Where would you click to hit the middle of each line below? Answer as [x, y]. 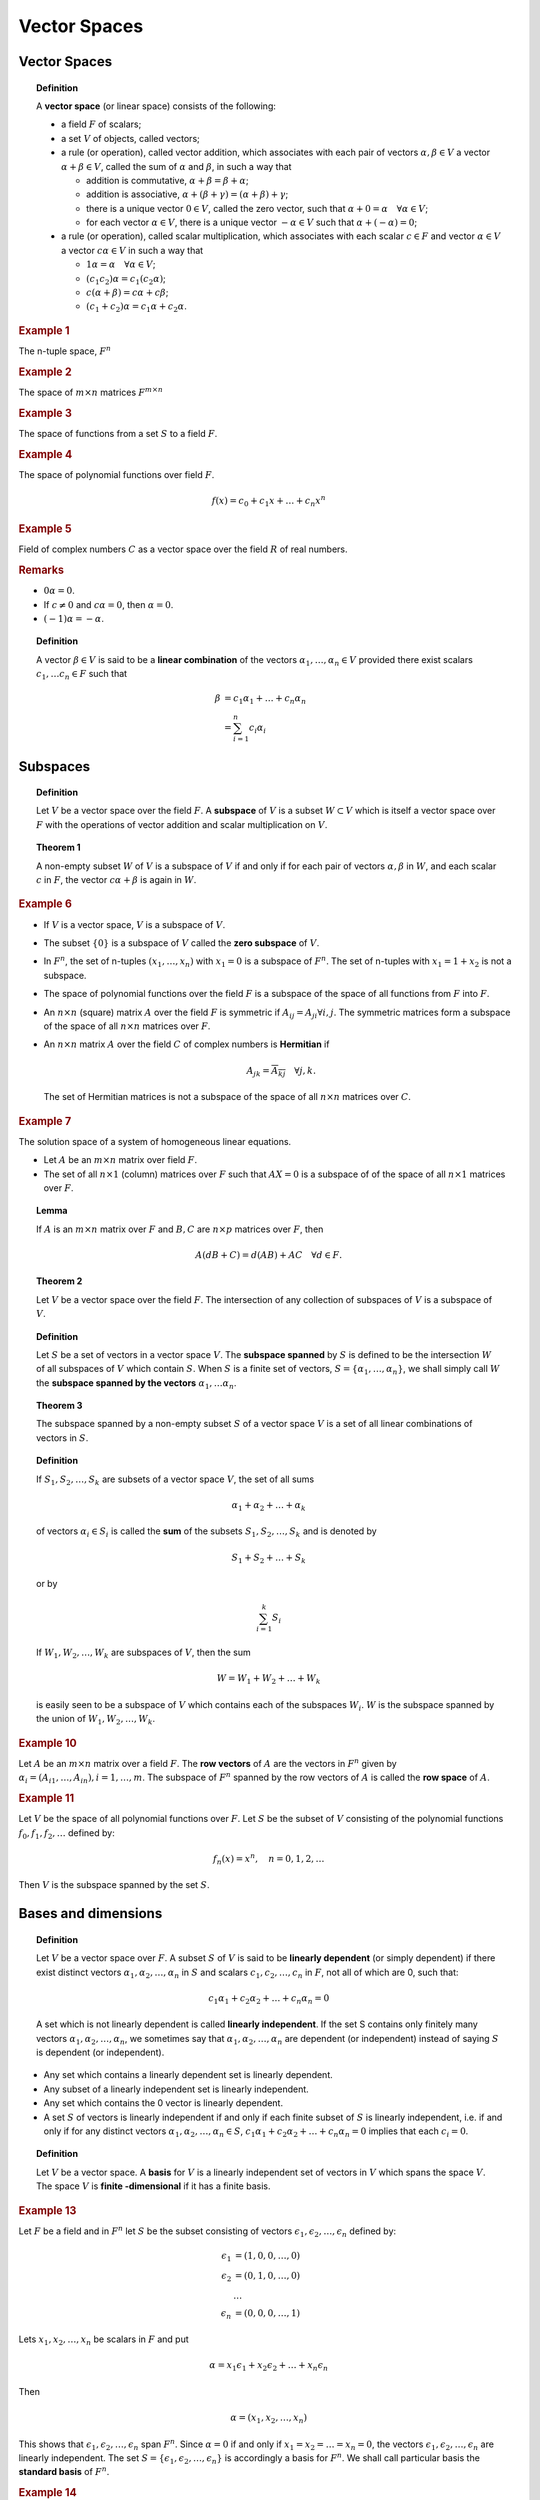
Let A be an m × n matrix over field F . [120, 1160]
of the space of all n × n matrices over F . [127, 1026]
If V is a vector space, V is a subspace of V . [134, 924]
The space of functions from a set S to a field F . [118, 434]
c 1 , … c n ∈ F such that [82, 675]
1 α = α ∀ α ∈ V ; [121, 264]
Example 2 [45, 372]
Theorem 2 [59, 1281]
